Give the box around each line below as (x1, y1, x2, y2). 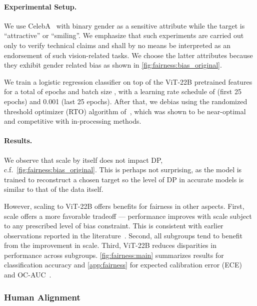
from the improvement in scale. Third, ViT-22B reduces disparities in (4, 240, 216, 250)
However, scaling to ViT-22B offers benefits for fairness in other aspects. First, (4, 200, 244, 211)
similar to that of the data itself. (4, 184, 103, 194)
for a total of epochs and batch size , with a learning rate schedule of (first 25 (4, 86, 241, 97)
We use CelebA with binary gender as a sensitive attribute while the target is (4, 20, 245, 31)
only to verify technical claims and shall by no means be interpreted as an (4, 40, 231, 50)
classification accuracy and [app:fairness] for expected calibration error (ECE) (4, 259, 242, 270)
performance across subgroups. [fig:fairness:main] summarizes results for (4, 249, 224, 260)
